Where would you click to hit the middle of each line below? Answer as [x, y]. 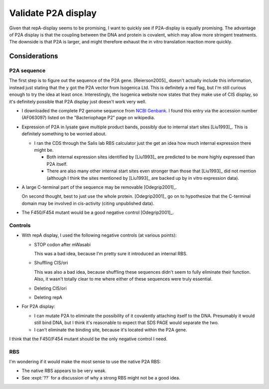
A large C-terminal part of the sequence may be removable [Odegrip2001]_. [99, 187]
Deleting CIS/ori [50, 288]
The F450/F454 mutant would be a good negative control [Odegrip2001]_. [98, 213]
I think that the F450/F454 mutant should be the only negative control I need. [88, 339]
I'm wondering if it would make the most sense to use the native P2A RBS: [85, 362]
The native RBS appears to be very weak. [64, 371]
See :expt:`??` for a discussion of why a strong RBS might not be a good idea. [101, 378]
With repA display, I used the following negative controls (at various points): [99, 235]
